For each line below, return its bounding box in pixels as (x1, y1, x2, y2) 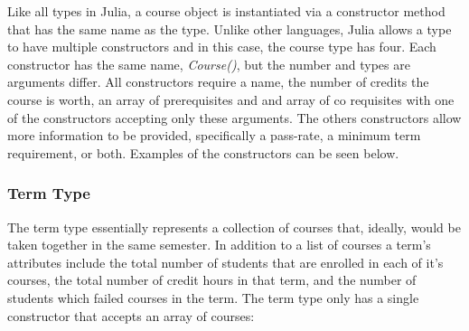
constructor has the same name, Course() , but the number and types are (7, 54, 410, 73)
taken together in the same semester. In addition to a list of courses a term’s (7, 235, 431, 254)
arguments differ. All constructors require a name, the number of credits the (7, 72, 429, 91)
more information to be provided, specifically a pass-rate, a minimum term (7, 126, 421, 145)
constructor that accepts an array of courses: (7, 306, 255, 325)
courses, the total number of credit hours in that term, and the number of (7, 270, 417, 289)
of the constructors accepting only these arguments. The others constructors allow (7, 108, 462, 127)
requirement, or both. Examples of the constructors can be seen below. (7, 143, 399, 162)
